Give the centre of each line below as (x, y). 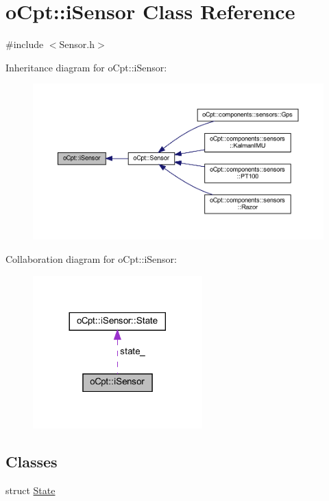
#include (25, 44)
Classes (32, 461)
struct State (31, 490)
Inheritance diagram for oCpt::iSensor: (86, 67)
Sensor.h (77, 44)
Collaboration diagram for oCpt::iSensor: (91, 259)
